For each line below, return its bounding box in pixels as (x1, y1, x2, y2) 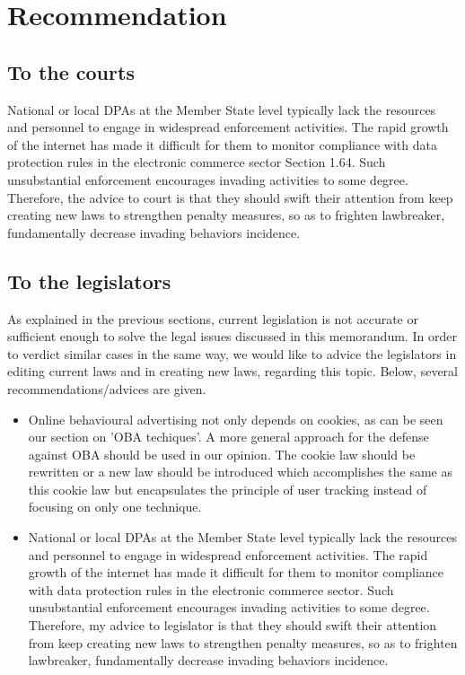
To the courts (7, 57, 135, 85)
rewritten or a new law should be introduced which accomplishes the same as (28, 462, 453, 481)
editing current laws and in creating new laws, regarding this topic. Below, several (7, 362, 458, 381)
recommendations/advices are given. (7, 379, 206, 398)
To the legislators (7, 267, 171, 294)
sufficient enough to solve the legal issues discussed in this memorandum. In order (7, 327, 457, 346)
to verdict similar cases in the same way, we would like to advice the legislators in (7, 344, 457, 363)
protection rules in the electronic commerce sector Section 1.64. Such (7, 153, 386, 171)
